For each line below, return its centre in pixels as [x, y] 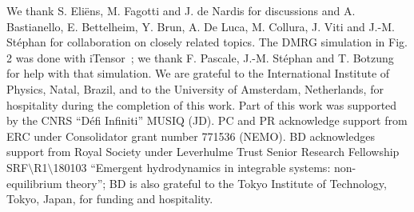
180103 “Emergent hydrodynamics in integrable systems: [192, 167]
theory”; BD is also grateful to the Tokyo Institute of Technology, [226, 183]
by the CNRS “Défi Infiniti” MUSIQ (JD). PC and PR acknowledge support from [207, 120]
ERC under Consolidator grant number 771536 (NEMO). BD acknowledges [191, 136]
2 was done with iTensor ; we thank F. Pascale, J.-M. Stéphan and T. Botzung [200, 57]
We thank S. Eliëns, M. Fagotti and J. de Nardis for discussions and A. [181, 10]
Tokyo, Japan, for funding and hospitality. [110, 199]
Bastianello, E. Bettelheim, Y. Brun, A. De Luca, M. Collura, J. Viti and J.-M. [201, 26]
